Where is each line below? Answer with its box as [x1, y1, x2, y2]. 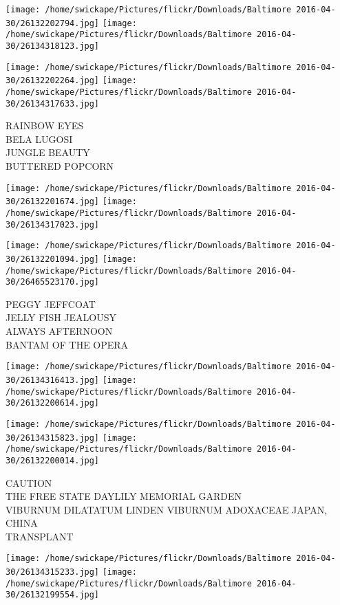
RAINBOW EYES [6, 118, 84, 133]
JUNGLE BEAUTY [6, 145, 90, 159]
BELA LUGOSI [6, 131, 73, 146]
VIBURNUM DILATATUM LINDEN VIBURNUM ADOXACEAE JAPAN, [6, 502, 328, 516]
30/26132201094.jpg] [6, 254, 100, 264]
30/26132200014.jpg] [6, 455, 100, 465]
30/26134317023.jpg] [6, 219, 100, 230]
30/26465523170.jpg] [6, 277, 100, 287]
